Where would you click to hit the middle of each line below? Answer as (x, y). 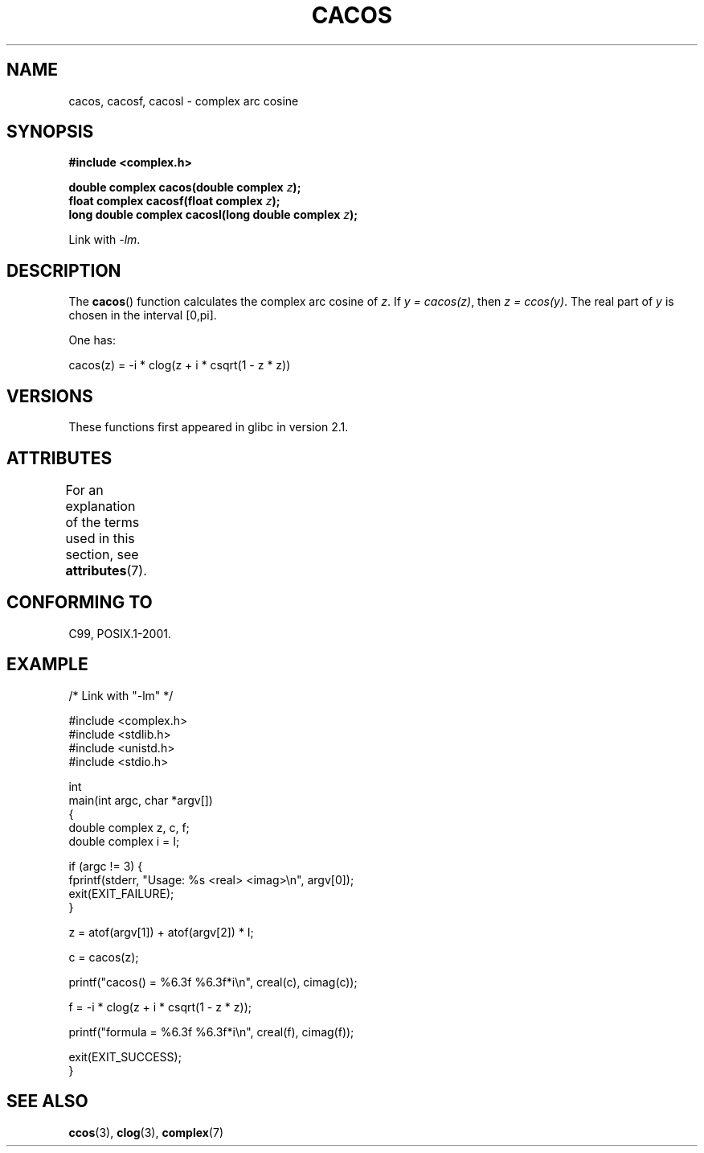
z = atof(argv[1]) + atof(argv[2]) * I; (161, 932)
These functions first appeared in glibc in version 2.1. (209, 427)
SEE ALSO (47, 1102)
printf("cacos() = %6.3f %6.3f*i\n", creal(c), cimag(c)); (213, 982)
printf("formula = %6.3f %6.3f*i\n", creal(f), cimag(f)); (211, 1032)
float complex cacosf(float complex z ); (174, 201)
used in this (100, 538)
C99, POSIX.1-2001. (120, 633)
